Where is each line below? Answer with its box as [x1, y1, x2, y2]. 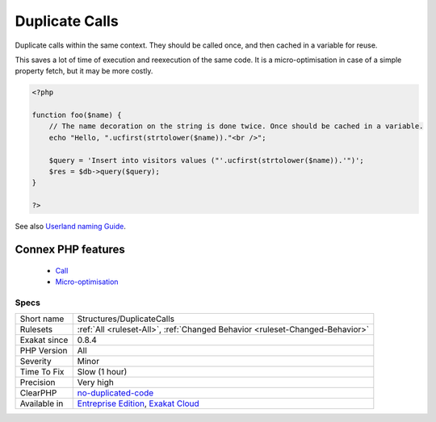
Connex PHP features [15, 243, 125, 257]
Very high [77, 377, 115, 388]
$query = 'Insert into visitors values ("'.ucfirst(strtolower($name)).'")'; [48, 156, 365, 165]
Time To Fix [19, 366, 65, 378]
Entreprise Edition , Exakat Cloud [77, 398, 199, 409]
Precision [19, 377, 56, 388]
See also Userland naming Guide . [15, 222, 127, 232]
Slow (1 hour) [77, 366, 128, 378]
